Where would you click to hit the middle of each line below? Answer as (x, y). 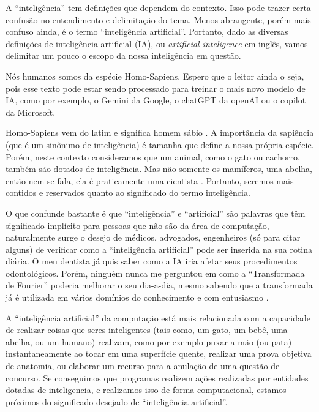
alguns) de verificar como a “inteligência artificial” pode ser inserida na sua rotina (159, 249)
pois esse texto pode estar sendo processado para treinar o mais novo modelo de (156, 88)
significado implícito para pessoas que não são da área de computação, (137, 225)
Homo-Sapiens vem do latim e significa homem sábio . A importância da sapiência (160, 133)
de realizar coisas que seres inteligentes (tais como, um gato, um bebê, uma (147, 330)
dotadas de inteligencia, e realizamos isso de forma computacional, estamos (146, 390)
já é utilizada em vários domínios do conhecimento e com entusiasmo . (137, 297)
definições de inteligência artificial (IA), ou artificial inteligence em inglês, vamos (157, 43)
